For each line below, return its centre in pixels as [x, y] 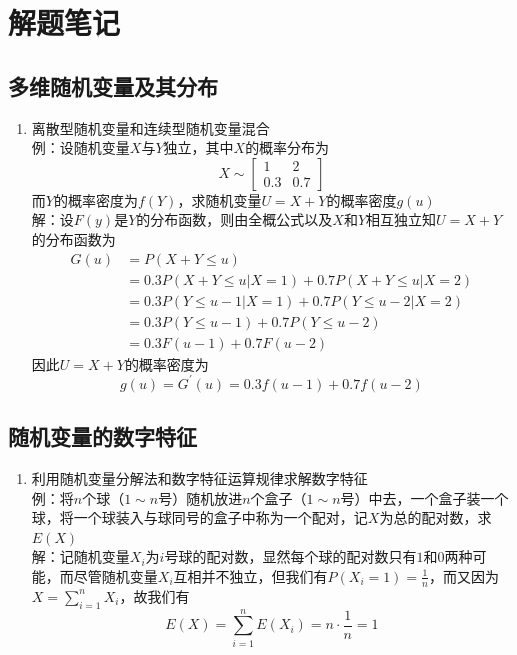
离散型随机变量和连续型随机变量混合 [150, 127]
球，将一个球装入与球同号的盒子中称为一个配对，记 [199, 517]
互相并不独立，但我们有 [250, 575]
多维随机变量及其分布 [113, 85]
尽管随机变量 [115, 575]
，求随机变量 [219, 199]
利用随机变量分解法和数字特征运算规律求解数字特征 [199, 478]
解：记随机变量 [80, 556]
